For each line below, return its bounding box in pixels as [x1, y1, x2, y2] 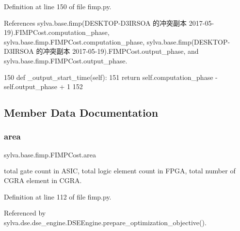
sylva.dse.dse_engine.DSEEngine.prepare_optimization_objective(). [4, 217, 207, 227]
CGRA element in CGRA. [4, 175, 82, 185]
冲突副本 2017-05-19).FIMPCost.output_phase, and [43, 46, 199, 56]
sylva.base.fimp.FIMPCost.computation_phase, [4, 36, 145, 46]
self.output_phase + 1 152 [4, 81, 83, 92]
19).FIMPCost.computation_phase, [4, 27, 110, 37]
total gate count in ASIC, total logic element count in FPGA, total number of [4, 166, 236, 176]
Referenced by [4, 208, 46, 218]
